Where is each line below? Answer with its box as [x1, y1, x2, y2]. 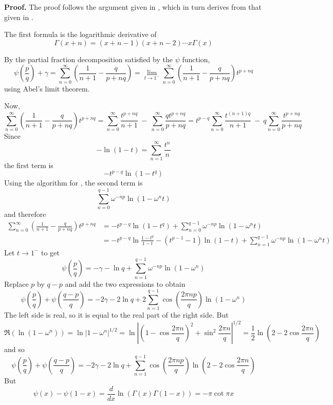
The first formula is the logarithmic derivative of [4, 29, 157, 40]
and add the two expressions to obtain [65, 278, 186, 289]
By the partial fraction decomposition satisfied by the [4, 53, 173, 64]
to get [41, 247, 60, 257]
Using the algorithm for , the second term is [4, 177, 143, 188]
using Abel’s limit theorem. [4, 83, 90, 94]
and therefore [4, 209, 46, 219]
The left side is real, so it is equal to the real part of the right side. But [4, 309, 229, 320]
